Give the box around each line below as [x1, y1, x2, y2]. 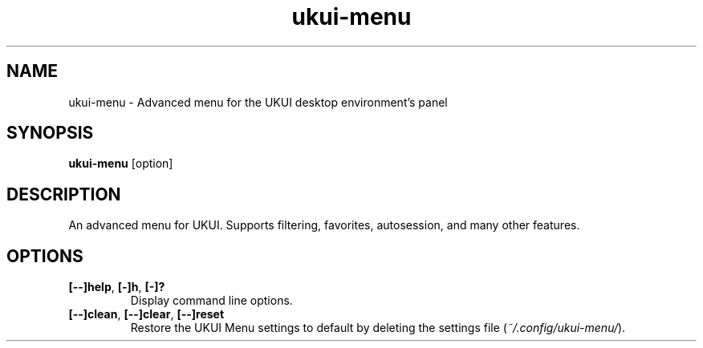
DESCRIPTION [6, 184, 121, 204]
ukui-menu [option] [68, 156, 173, 171]
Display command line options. [130, 293, 293, 308]
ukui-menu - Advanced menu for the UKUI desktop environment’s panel [68, 95, 448, 109]
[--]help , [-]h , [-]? [68, 280, 165, 294]
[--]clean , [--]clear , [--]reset [68, 307, 225, 322]
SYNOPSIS [6, 123, 94, 144]
